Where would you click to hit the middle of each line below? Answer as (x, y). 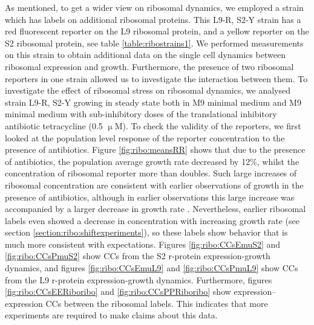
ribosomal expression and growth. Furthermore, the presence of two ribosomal (149, 66)
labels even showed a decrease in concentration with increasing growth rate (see (152, 220)
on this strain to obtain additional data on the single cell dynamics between (145, 55)
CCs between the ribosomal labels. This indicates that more (157, 303)
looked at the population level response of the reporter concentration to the (145, 137)
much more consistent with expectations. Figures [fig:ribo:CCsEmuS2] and (143, 244)
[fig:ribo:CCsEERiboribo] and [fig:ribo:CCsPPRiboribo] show (118, 291)
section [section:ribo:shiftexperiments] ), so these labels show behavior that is (146, 232)
